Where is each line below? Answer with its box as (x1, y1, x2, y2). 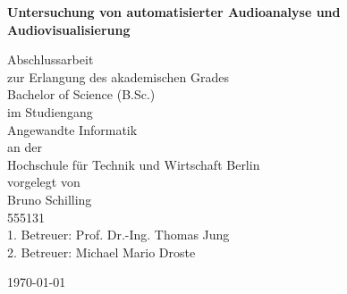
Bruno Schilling (7, 189, 92, 208)
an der (7, 138, 42, 156)
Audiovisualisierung (7, 20, 131, 38)
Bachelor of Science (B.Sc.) (7, 85, 156, 104)
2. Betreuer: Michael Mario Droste (7, 242, 196, 261)
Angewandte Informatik (7, 120, 138, 139)
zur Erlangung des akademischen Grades (7, 67, 229, 86)
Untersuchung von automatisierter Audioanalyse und (7, 3, 341, 21)
